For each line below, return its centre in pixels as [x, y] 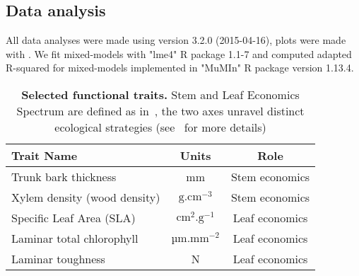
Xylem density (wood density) [86, 197]
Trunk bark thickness [64, 176]
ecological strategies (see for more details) [160, 127]
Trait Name [45, 155]
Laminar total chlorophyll [75, 238]
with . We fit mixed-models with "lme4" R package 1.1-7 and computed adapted [179, 53]
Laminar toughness [58, 258]
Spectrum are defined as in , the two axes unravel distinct [160, 110]
